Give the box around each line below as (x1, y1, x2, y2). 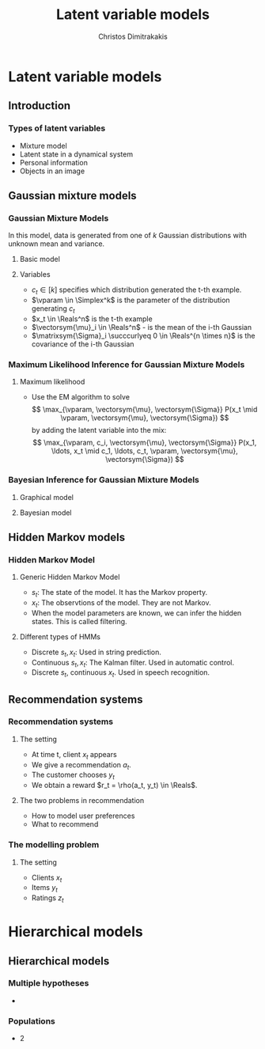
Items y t (31, 883, 58, 895)
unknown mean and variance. (8, 239, 105, 248)
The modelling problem (8, 839, 100, 850)
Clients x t (31, 873, 62, 884)
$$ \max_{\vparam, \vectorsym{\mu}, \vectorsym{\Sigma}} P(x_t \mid (31, 405, 258, 415)
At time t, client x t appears (31, 749, 117, 761)
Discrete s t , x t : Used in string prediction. (31, 647, 162, 658)
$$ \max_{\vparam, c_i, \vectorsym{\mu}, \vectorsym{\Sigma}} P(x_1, (32, 437, 257, 448)
